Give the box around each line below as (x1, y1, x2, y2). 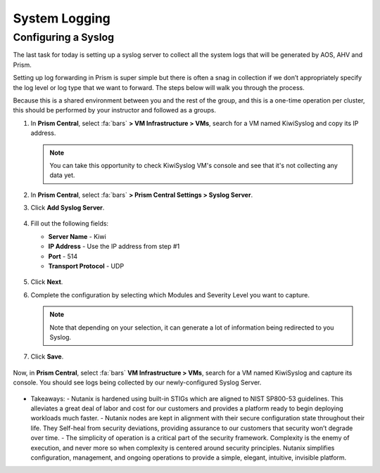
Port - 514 (48, 252, 78, 260)
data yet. (49, 171, 75, 179)
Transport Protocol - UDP (48, 262, 125, 271)
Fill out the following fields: (30, 219, 109, 228)
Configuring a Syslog (13, 31, 115, 44)
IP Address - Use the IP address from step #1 (48, 242, 180, 251)
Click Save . (30, 352, 64, 361)
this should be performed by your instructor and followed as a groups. (13, 106, 216, 115)
